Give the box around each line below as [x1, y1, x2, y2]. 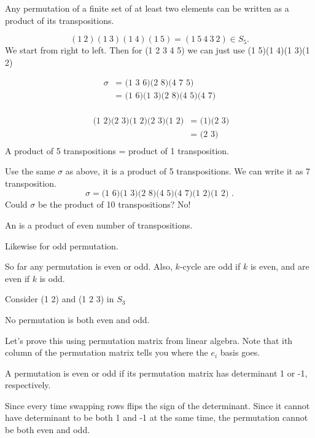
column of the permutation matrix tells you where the [5, 346, 208, 359]
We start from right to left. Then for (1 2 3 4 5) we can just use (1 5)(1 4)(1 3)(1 [5, 44, 310, 57]
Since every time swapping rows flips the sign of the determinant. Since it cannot [5, 399, 310, 412]
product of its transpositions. [5, 14, 114, 26]
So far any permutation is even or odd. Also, [5, 260, 173, 273]
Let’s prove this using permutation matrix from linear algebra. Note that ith [5, 334, 293, 346]
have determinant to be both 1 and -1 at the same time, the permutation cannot [5, 411, 308, 424]
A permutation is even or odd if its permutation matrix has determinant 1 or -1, [5, 366, 308, 379]
